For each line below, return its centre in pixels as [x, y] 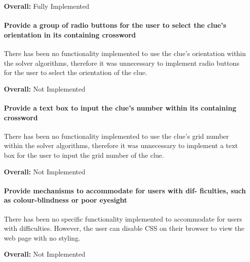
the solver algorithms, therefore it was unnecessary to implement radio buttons [122, 63]
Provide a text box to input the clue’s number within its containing [120, 107]
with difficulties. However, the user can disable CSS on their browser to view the [124, 228]
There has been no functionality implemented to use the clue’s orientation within [125, 53]
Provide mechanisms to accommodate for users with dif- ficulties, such [125, 190]
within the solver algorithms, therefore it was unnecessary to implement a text [121, 145]
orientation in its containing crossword [70, 34]
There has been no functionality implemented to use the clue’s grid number [116, 136]
